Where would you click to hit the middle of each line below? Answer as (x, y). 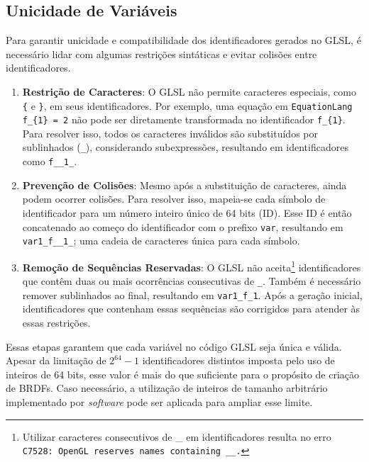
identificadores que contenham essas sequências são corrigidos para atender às (191, 309)
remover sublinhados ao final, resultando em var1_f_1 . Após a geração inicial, (192, 294)
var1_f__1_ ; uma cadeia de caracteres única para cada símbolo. (161, 241)
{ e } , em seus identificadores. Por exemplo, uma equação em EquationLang (187, 105)
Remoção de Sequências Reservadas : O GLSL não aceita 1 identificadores (192, 266)
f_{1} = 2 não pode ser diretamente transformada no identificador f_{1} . (184, 119)
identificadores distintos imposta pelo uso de (238, 360)
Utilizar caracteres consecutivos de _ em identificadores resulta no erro (177, 436)
